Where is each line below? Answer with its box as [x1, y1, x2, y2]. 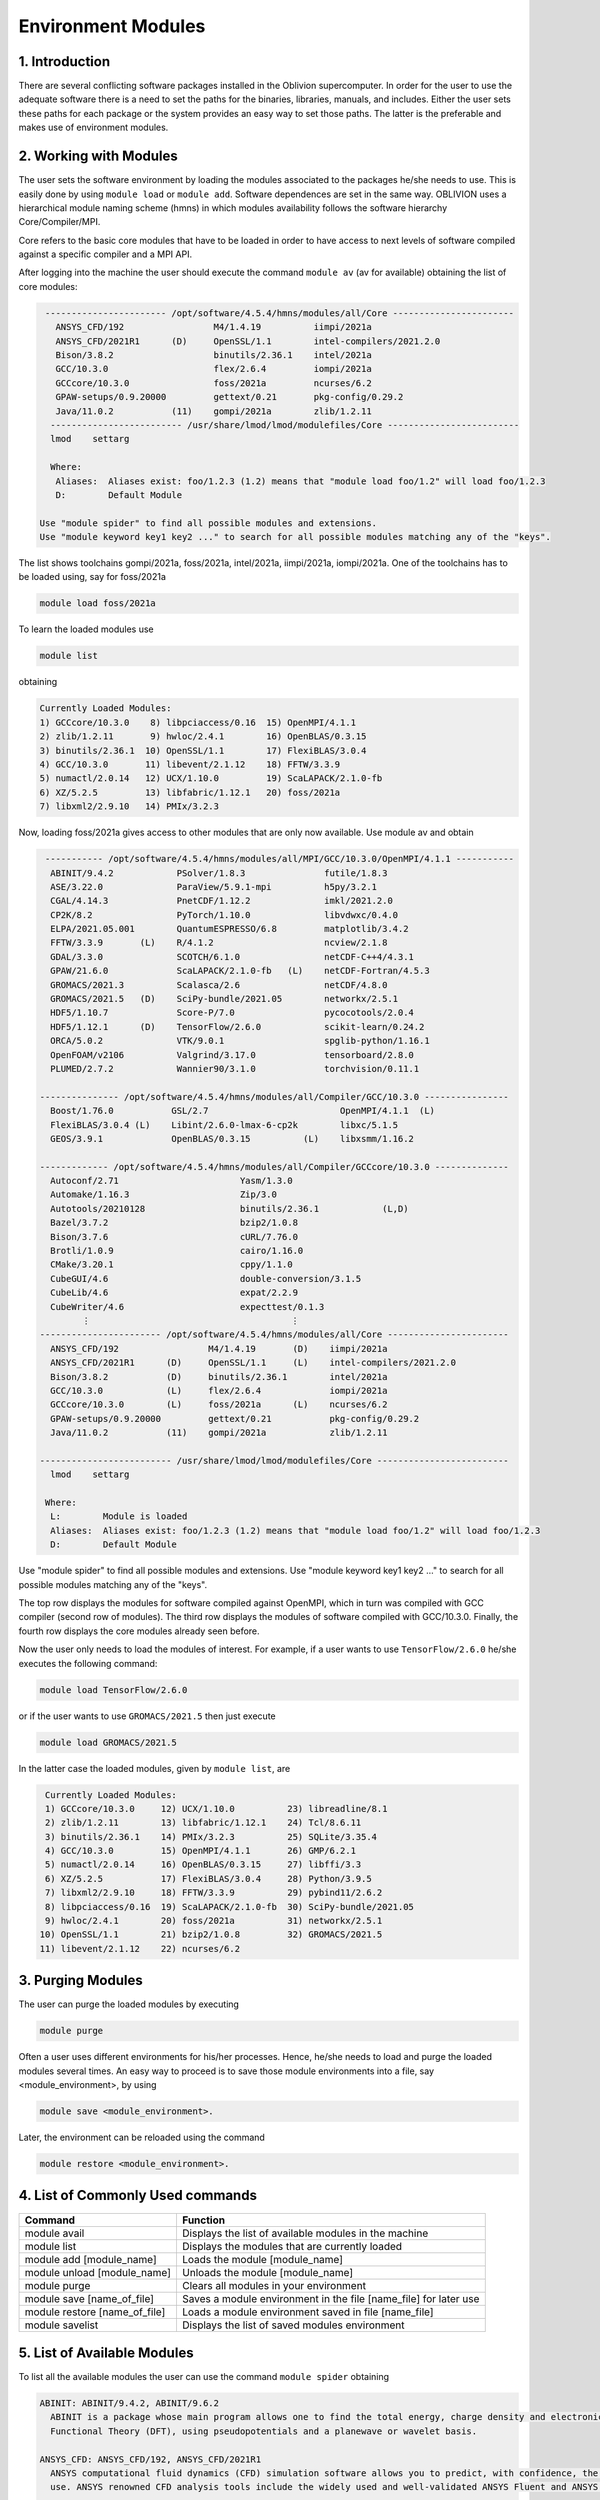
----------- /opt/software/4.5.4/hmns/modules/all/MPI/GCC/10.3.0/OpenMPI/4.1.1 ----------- [45, 853, 515, 865]
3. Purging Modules [18, 1972, 144, 1989]
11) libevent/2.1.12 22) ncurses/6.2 [39, 1943, 240, 1954]
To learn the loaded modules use [18, 623, 154, 635]
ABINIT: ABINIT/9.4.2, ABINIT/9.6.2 [39, 2398, 220, 2409]
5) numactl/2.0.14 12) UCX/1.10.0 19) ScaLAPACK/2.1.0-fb [39, 773, 383, 784]
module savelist [24, 2318, 99, 2332]
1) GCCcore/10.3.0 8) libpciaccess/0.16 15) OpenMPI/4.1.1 [39, 716, 357, 728]
